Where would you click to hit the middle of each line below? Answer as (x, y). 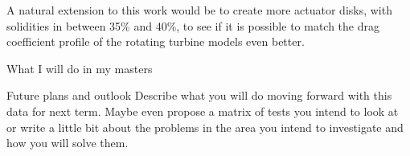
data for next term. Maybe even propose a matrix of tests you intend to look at (203, 111)
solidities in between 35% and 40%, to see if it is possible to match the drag (193, 25)
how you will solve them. (68, 143)
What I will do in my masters (80, 68)
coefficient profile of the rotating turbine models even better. (156, 41)
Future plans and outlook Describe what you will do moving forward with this (199, 95)
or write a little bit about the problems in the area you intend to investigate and (205, 127)
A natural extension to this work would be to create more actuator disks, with (199, 10)
